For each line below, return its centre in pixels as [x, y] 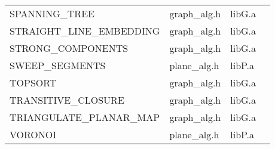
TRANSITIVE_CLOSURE [67, 100]
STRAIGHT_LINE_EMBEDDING [85, 31]
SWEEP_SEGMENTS [58, 65]
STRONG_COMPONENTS [69, 48]
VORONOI [33, 134]
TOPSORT [33, 83]
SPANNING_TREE [52, 13]
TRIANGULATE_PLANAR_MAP [85, 117]
